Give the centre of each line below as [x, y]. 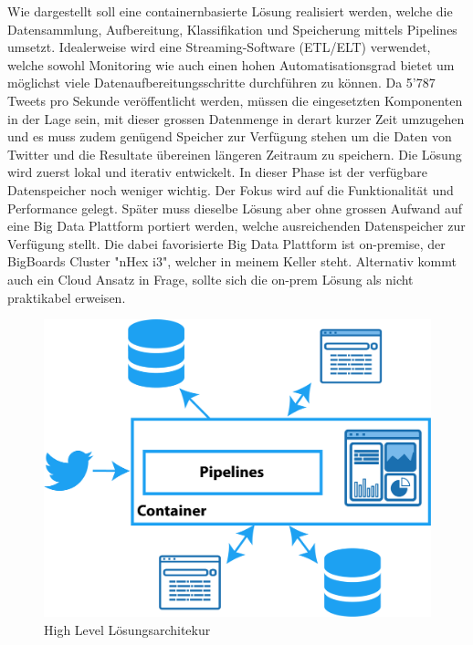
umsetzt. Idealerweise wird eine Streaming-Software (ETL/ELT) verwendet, [219, 47]
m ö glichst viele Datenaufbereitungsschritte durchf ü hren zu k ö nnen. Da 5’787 [221, 83]
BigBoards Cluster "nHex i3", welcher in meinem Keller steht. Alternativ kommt [232, 261]
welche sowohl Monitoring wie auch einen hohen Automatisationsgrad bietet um [231, 64]
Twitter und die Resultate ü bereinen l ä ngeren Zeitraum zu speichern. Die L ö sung [235, 154]
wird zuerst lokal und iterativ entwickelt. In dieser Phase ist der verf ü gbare [218, 172]
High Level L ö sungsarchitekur [127, 629]
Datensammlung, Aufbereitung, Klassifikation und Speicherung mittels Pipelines [232, 29]
